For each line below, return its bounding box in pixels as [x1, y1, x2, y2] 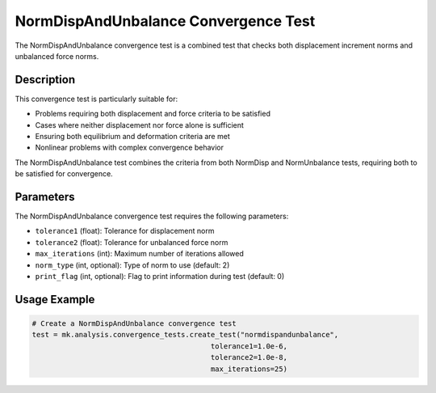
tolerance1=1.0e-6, [210, 341, 288, 351]
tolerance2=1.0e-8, [210, 353, 288, 362]
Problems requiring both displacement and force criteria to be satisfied [35, 109, 270, 119]
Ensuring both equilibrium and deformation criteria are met [35, 132, 230, 142]
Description [15, 73, 76, 87]
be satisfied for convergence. [15, 169, 113, 179]
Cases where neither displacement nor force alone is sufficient [35, 120, 244, 129]
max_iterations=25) [210, 364, 288, 374]
